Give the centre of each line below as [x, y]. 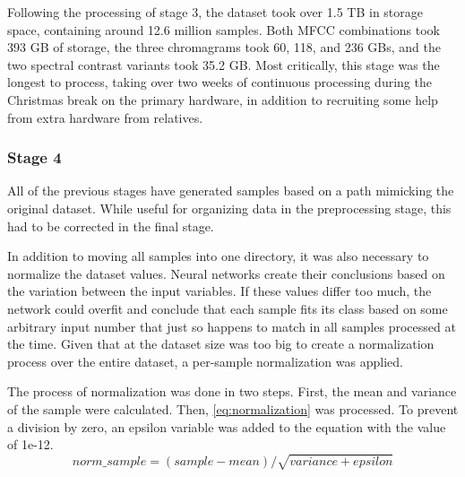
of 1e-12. [30, 444]
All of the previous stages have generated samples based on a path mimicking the [231, 191]
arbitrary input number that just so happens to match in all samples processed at [232, 326]
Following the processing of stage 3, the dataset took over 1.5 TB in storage [215, 12]
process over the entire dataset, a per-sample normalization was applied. [205, 361]
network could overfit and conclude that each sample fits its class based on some [228, 308]
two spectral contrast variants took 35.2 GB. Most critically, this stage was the [224, 64]
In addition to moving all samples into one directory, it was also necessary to [218, 256]
